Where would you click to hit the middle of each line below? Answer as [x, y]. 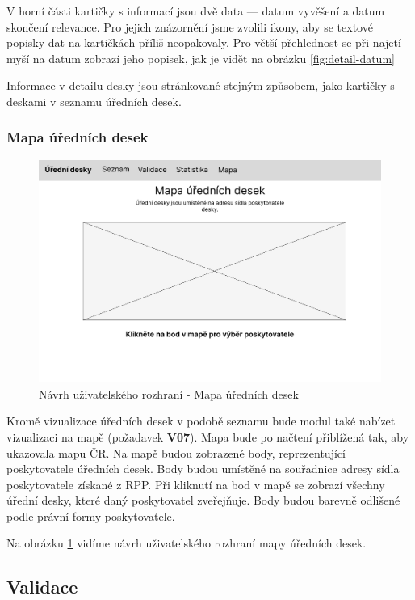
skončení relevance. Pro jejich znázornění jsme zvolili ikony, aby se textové [190, 26]
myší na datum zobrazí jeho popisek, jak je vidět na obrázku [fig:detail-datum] [201, 58]
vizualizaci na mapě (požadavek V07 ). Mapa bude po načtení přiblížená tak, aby [208, 436]
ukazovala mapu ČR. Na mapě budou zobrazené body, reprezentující [176, 452]
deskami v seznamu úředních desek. [94, 101]
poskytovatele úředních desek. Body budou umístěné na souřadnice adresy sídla [203, 469]
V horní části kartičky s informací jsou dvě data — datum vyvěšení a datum [196, 11]
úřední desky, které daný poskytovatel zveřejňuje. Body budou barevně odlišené [203, 500]
